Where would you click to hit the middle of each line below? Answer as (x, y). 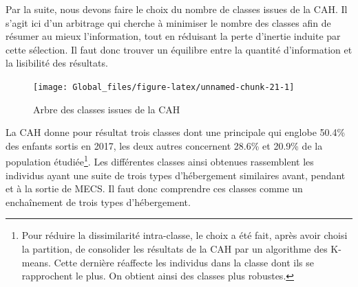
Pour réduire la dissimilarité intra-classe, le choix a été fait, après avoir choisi (185, 235)
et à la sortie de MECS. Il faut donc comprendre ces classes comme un (154, 188)
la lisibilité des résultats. (57, 63)
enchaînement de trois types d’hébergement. (98, 202)
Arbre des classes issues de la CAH (107, 109)
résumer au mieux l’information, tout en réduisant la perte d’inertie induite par (173, 36)
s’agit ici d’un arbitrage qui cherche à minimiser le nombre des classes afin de (168, 22)
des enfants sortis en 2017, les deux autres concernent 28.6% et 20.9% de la (164, 145)
